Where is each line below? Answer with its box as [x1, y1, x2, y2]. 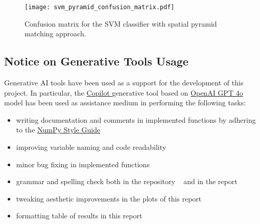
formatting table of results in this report [16, 210, 143, 221]
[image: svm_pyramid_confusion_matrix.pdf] [25, 4, 175, 11]
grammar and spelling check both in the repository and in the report [16, 176, 238, 187]
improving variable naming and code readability [16, 142, 167, 152]
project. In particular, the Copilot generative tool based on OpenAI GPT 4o [4, 87, 243, 98]
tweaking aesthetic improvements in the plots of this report [16, 193, 202, 204]
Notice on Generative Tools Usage [4, 53, 188, 69]
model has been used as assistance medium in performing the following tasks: [4, 97, 246, 108]
